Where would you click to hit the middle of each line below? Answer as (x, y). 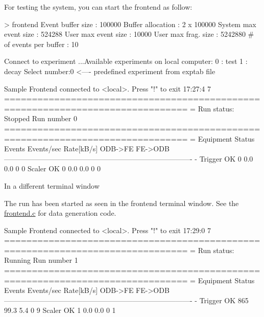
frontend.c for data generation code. (60, 213)
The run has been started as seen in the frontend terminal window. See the (122, 203)
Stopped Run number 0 (41, 118)
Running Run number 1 (41, 260)
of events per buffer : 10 (41, 44)
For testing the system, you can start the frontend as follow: (98, 7)
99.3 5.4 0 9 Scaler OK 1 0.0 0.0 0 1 (60, 310)
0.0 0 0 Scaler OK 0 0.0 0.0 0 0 (53, 168)
